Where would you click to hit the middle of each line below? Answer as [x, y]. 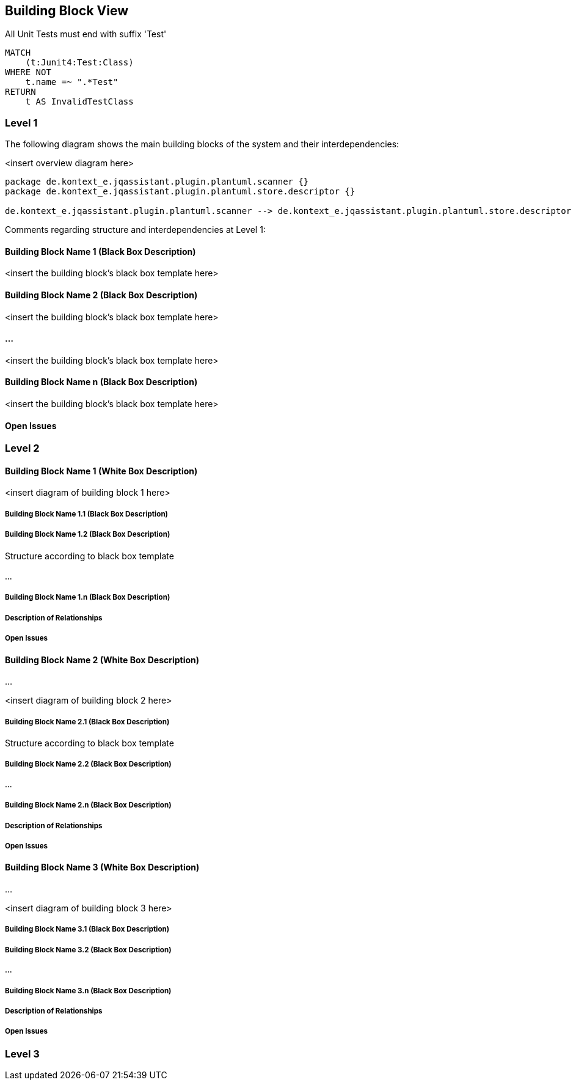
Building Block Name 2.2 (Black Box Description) [88, 764]
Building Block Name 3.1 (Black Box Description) [87, 929]
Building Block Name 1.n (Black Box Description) [88, 598]
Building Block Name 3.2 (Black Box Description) [88, 950]
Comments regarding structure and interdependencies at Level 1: [135, 230]
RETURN [20, 92]
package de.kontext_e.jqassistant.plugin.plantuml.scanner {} [157, 182]
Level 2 [22, 448]
